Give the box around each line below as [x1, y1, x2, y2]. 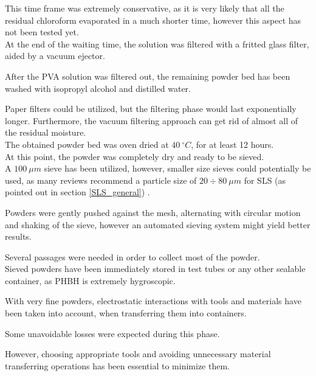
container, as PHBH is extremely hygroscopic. [5, 274, 176, 287]
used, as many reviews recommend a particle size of [5, 173, 197, 186]
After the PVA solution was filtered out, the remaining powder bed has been [5, 69, 290, 82]
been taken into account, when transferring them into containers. [5, 307, 247, 319]
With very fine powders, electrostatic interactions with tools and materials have [5, 294, 301, 307]
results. [5, 230, 32, 243]
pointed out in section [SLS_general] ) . [5, 186, 150, 198]
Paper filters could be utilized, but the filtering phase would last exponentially [5, 102, 297, 115]
